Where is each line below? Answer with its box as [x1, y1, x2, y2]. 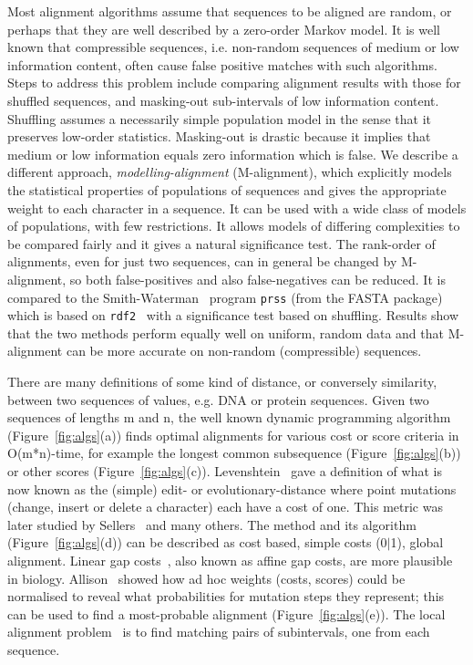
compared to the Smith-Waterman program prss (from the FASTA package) [7, 287, 443, 307]
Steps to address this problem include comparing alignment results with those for [7, 73, 461, 92]
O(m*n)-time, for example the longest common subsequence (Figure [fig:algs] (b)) [7, 443, 461, 462]
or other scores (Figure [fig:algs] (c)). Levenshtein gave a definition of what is [7, 461, 442, 480]
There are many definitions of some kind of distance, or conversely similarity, [7, 372, 437, 390]
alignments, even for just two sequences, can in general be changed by [7, 252, 397, 271]
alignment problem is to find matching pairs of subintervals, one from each [7, 622, 430, 641]
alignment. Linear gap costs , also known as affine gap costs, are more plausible [7, 550, 453, 569]
